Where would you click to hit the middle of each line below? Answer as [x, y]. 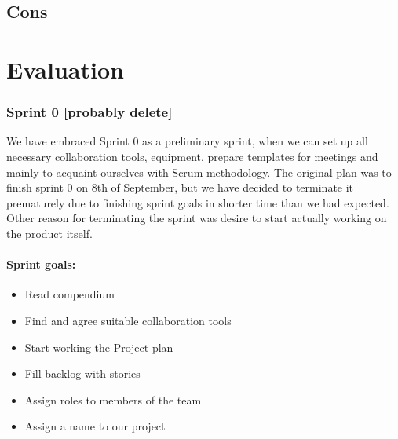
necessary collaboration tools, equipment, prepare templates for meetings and [192, 156]
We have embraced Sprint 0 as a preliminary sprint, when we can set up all [187, 141]
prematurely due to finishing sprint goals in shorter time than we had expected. [198, 202]
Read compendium [69, 294]
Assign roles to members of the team [113, 399]
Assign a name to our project [95, 426]
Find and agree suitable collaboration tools [128, 320]
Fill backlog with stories [82, 373]
